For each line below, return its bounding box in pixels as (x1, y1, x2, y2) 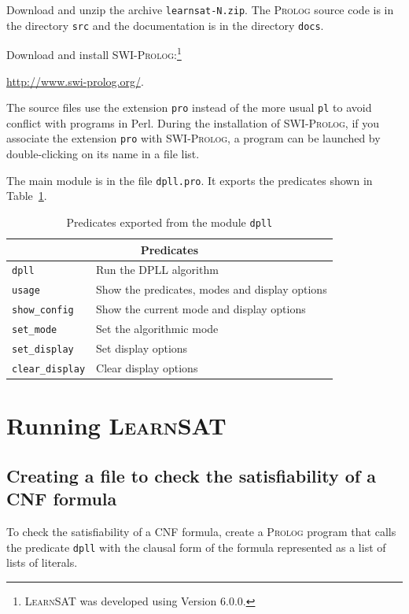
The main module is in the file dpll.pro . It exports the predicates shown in (6, 172, 373, 188)
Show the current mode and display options (96, 301, 306, 317)
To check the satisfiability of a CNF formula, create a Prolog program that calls (6, 523, 396, 540)
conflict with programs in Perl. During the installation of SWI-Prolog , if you (6, 114, 380, 131)
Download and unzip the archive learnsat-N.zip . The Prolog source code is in (6, 2, 394, 17)
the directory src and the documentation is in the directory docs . (6, 17, 324, 33)
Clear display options (96, 359, 198, 375)
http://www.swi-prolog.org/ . (6, 72, 144, 89)
